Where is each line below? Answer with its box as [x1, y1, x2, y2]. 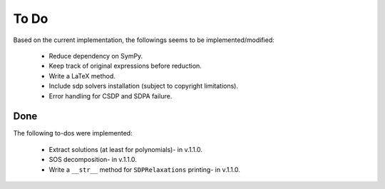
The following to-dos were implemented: [13, 129, 133, 138]
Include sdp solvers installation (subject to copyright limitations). [48, 82, 239, 91]
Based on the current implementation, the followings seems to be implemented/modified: [13, 36, 274, 44]
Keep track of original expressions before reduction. [48, 61, 202, 71]
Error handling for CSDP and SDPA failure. [48, 91, 173, 100]
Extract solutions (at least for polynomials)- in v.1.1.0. [48, 145, 203, 153]
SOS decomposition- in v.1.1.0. [48, 155, 137, 164]
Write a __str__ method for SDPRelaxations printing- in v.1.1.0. [48, 165, 240, 174]
